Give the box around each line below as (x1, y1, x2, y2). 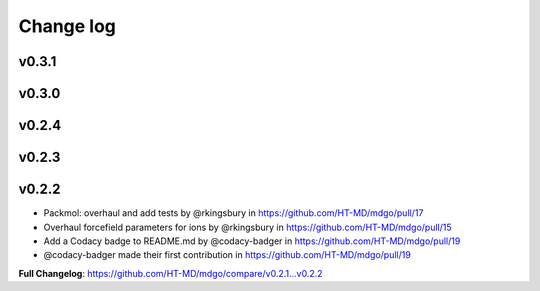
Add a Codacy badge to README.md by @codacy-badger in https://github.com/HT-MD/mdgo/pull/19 (43, 235, 461, 247)
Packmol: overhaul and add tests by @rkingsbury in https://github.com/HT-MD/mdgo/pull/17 (43, 207, 424, 219)
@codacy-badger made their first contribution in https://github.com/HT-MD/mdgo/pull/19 (43, 249, 412, 261)
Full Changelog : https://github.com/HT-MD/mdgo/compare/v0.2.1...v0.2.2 (18, 267, 324, 279)
